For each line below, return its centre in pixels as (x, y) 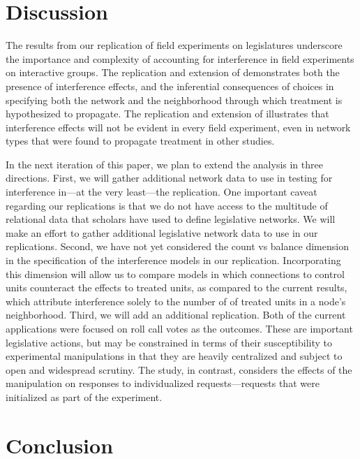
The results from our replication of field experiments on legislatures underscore (174, 45)
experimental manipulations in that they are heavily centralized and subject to (174, 356)
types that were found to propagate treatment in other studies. (140, 141)
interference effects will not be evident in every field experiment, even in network (178, 127)
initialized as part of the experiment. (84, 396)
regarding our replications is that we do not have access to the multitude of (167, 205)
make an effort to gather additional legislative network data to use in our (162, 232)
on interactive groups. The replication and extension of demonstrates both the (173, 72)
